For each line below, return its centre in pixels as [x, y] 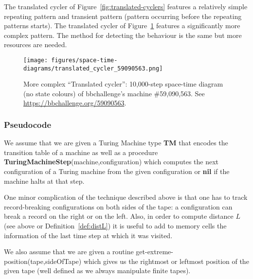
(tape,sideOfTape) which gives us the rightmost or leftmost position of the [138, 261]
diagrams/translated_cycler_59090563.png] [93, 68]
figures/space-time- [84, 60]
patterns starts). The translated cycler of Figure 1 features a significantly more [122, 26]
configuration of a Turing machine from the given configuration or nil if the [117, 171]
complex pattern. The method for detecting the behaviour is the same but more [123, 35]
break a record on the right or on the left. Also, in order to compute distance [119, 216]
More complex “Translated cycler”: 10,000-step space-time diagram [123, 84]
